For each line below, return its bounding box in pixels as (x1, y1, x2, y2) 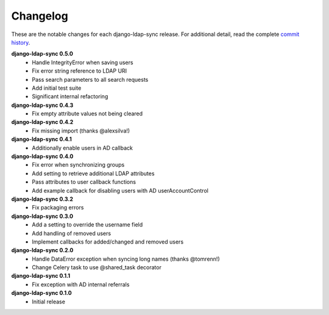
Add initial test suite (32, 84, 82, 92)
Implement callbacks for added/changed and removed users (32, 238, 184, 245)
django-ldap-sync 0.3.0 (11, 212, 73, 220)
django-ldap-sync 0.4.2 (11, 118, 74, 126)
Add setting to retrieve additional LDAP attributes (32, 170, 155, 177)
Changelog (11, 9, 68, 23)
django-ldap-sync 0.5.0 (11, 50, 73, 57)
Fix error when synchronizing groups (32, 161, 125, 168)
